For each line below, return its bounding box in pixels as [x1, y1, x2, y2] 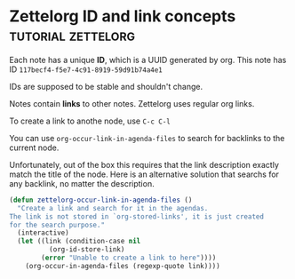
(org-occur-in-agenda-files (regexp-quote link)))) [25, 261, 220, 270]
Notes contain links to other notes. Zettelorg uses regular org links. [9, 98, 255, 108]
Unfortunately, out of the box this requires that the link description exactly [9, 159, 280, 170]
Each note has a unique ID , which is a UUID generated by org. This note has [9, 54, 287, 65]
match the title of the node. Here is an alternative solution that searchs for [9, 169, 280, 179]
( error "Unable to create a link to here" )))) [41, 253, 217, 263]
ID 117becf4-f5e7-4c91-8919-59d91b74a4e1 [9, 64, 163, 75]
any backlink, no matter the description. [9, 178, 155, 188]
